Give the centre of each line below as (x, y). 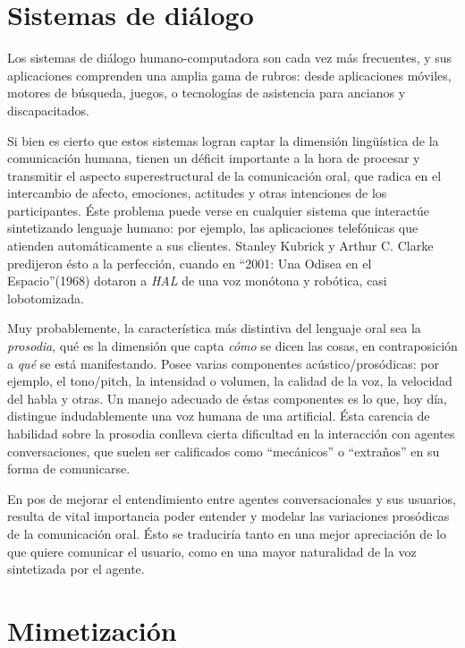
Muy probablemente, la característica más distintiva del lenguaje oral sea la (214, 328)
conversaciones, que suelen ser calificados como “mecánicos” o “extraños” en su (224, 451)
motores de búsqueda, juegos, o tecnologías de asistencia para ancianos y (207, 93)
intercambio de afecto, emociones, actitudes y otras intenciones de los (197, 193)
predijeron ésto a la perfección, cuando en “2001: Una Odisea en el (190, 263)
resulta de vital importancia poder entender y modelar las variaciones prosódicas (228, 516)
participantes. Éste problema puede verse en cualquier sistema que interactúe (219, 210)
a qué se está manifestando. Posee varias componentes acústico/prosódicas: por (223, 363)
